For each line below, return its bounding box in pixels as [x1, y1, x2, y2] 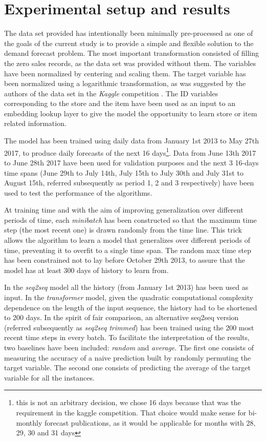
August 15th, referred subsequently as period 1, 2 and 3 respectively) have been [4, 177, 254, 188]
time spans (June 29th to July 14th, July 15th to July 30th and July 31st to [4, 167, 243, 178]
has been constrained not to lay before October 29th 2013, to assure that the [4, 255, 246, 265]
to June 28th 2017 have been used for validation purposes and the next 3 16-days [4, 157, 259, 167]
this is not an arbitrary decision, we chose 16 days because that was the [16, 397, 241, 408]
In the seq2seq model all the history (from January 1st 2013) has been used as [4, 282, 249, 292]
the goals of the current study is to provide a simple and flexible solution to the [4, 37, 254, 48]
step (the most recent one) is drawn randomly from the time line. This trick [4, 224, 242, 235]
